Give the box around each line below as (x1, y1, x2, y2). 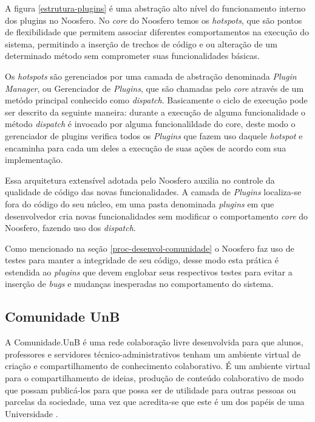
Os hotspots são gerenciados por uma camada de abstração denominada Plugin (5, 69, 297, 82)
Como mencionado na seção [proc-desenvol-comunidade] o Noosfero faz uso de (5, 241, 294, 254)
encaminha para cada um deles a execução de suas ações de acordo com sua (5, 141, 286, 154)
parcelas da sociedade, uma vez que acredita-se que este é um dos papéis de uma (5, 395, 305, 408)
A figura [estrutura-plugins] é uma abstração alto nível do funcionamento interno (5, 2, 306, 14)
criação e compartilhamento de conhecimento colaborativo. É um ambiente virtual (5, 359, 310, 372)
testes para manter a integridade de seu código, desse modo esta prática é (5, 254, 279, 266)
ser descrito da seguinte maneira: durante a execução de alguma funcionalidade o (5, 105, 306, 118)
